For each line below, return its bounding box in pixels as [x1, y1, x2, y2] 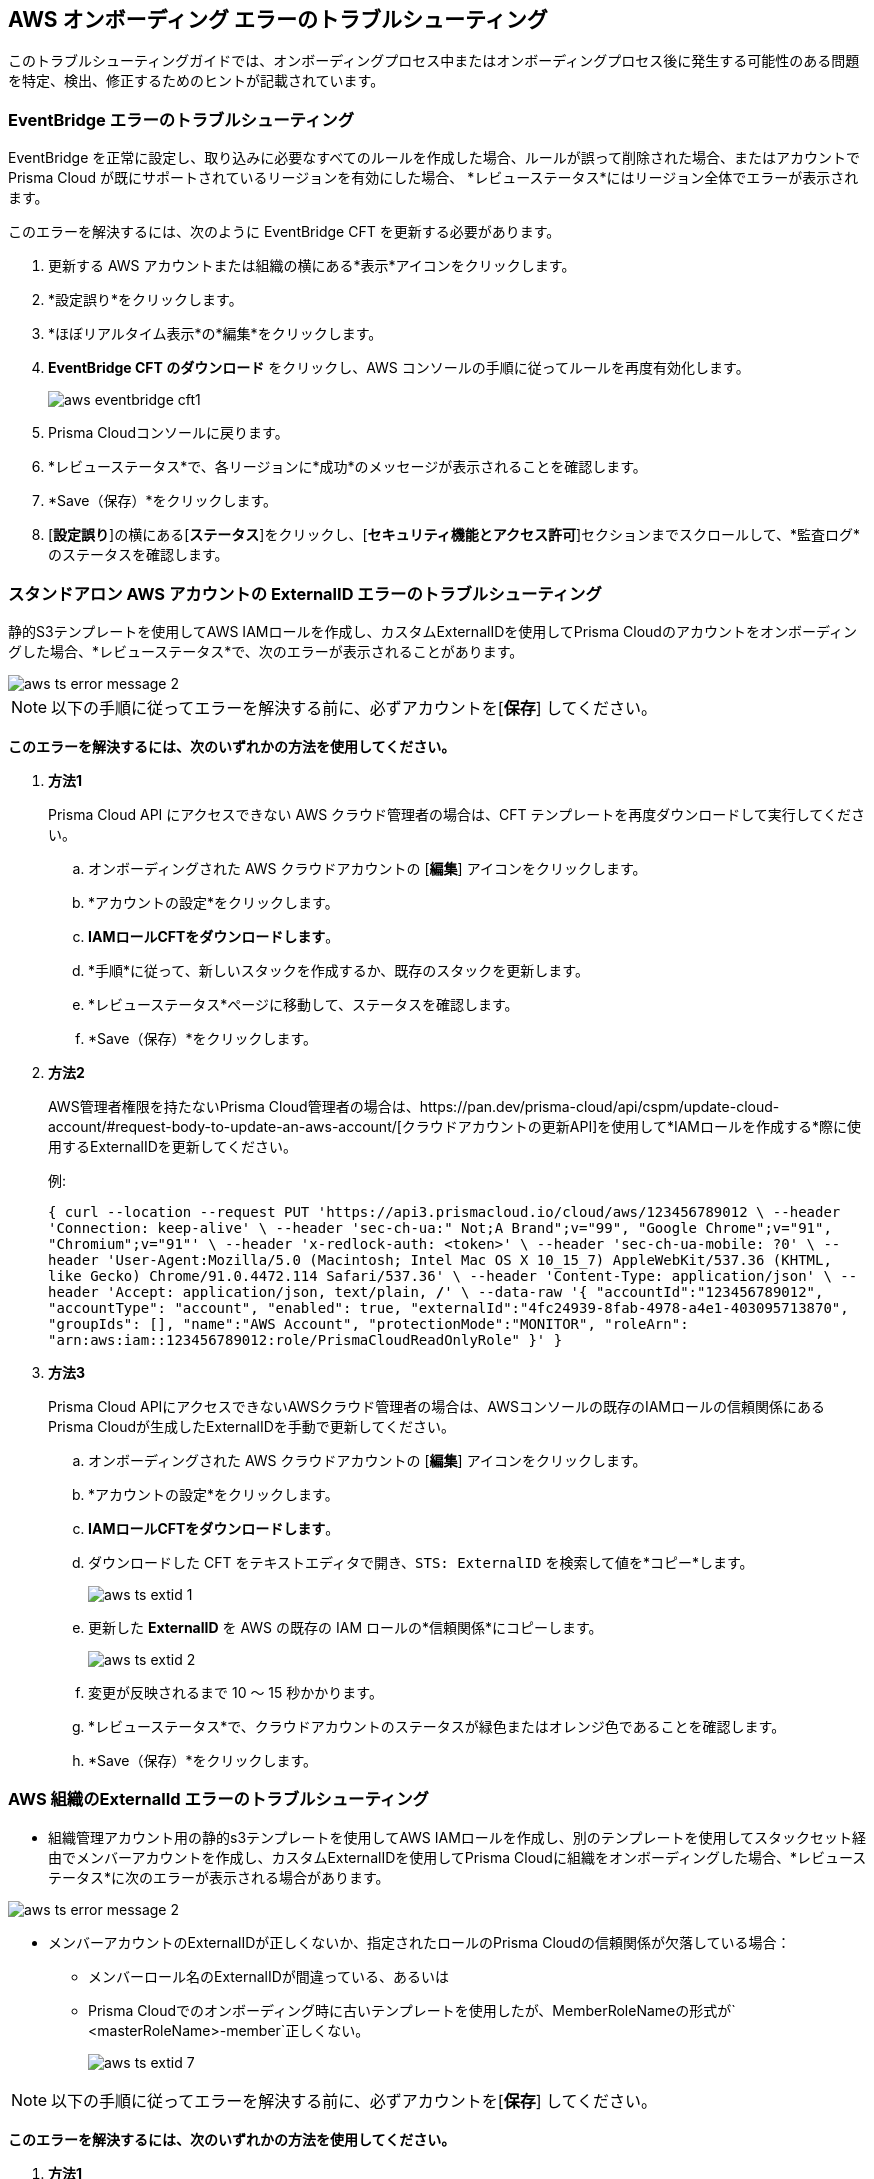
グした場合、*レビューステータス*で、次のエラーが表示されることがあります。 [8, 642, 524, 660]
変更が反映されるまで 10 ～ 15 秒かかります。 [88, 1683, 383, 1701]
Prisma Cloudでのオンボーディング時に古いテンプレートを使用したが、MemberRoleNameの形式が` [88, 2001, 736, 2019]
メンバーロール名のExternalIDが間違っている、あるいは [88, 1967, 450, 1985]
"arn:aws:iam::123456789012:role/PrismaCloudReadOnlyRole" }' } [48, 1331, 563, 1348]
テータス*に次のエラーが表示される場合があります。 [48, 1868, 390, 1886]
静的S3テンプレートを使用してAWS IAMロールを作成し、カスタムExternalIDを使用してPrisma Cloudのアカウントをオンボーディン [8, 622, 857, 640]
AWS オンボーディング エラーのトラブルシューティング [8, 7, 548, 32]
